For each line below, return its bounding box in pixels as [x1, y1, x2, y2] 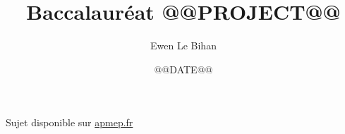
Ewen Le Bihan [150, 38, 217, 53]
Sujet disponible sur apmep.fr [6, 115, 133, 130]
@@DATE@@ [154, 61, 213, 76]
